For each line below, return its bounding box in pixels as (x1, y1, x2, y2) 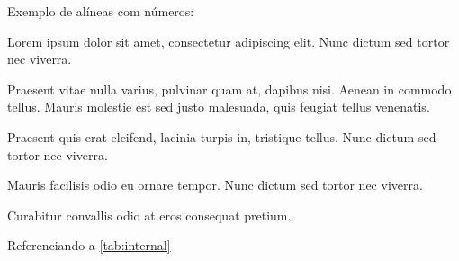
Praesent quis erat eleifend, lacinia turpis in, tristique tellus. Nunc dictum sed (7, 127, 436, 146)
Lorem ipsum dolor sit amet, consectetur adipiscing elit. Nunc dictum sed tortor (7, 31, 450, 50)
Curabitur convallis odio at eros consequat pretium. (7, 205, 292, 224)
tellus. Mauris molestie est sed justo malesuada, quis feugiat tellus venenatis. (7, 97, 430, 116)
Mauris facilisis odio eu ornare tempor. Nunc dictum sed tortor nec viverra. (7, 175, 423, 194)
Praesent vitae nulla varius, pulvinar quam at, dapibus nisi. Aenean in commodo (7, 79, 452, 98)
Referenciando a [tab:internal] (7, 236, 171, 255)
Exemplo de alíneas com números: (7, 2, 194, 20)
